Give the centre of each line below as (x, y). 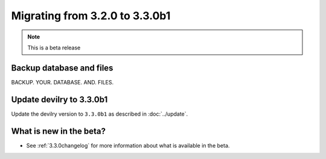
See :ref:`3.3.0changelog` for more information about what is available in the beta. (128, 145)
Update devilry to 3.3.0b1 (59, 99)
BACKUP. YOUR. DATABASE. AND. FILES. (62, 82)
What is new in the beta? (58, 131)
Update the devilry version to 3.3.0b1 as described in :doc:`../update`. (100, 114)
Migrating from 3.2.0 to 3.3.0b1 (91, 16)
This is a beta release (54, 48)
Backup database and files (62, 68)
